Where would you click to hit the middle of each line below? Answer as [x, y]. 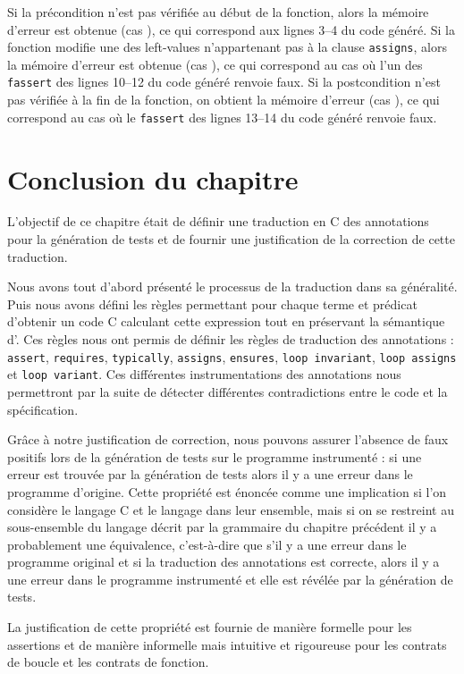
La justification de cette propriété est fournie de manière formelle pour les [210, 627]
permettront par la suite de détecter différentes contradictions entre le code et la [228, 391]
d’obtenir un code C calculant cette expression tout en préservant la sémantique [226, 321]
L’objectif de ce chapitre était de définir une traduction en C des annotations [218, 221]
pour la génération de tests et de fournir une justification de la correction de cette [231, 239]
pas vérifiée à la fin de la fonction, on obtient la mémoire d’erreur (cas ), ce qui [224, 100]
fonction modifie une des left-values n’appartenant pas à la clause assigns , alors [227, 47]
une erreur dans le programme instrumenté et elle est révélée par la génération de [230, 579]
